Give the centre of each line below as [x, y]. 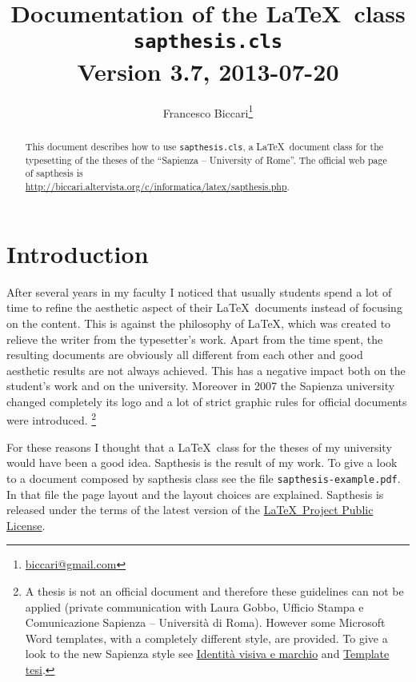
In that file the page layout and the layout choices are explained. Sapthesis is [195, 494]
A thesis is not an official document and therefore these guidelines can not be [214, 590]
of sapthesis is [54, 173]
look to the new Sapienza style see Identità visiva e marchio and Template [207, 654]
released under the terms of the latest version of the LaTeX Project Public [190, 510]
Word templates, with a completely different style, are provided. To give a [206, 638]
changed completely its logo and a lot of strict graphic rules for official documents [207, 401]
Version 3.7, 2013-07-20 [208, 71]
